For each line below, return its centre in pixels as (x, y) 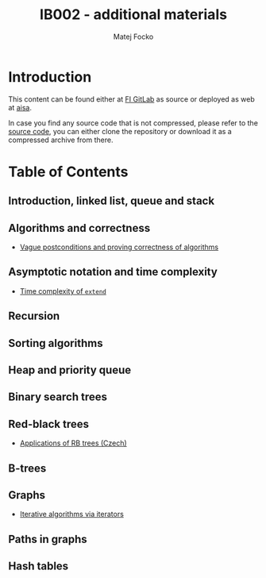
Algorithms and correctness (79, 228)
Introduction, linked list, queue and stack (112, 201)
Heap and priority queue (70, 370)
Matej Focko (133, 37)
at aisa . (20, 107)
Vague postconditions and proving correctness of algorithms (119, 247)
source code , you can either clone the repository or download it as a (120, 131)
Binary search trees (58, 397)
